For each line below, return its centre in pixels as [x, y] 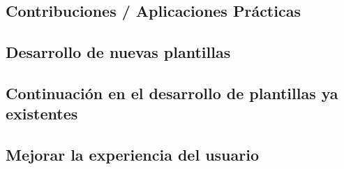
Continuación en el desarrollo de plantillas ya [172, 93]
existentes [42, 113]
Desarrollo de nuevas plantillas [118, 52]
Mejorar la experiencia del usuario [133, 155]
